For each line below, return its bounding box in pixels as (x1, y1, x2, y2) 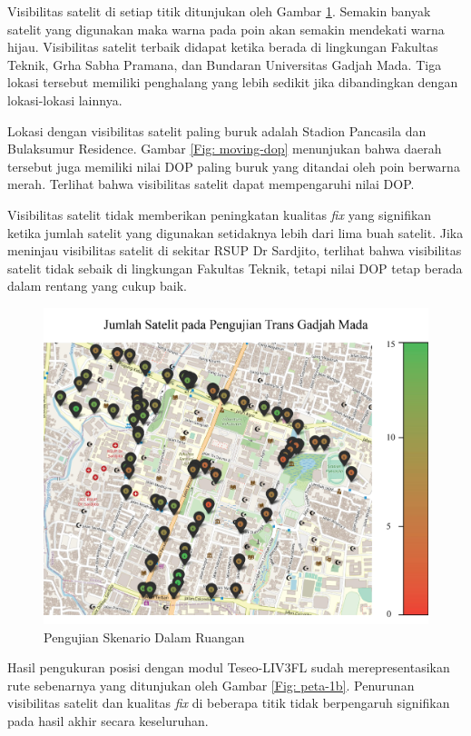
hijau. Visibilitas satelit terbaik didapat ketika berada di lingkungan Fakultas (7, 37, 438, 56)
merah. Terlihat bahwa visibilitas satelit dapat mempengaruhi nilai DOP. (7, 174, 415, 194)
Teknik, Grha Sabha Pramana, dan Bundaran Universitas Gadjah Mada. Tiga (7, 55, 442, 74)
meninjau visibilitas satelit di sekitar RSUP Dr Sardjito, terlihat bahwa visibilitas (7, 241, 462, 260)
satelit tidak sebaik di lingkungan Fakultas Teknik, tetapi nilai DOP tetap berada (7, 258, 463, 277)
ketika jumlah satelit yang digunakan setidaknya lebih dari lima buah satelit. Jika (7, 223, 464, 242)
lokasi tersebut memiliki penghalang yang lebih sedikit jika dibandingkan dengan (7, 73, 458, 92)
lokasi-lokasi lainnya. (7, 90, 123, 109)
